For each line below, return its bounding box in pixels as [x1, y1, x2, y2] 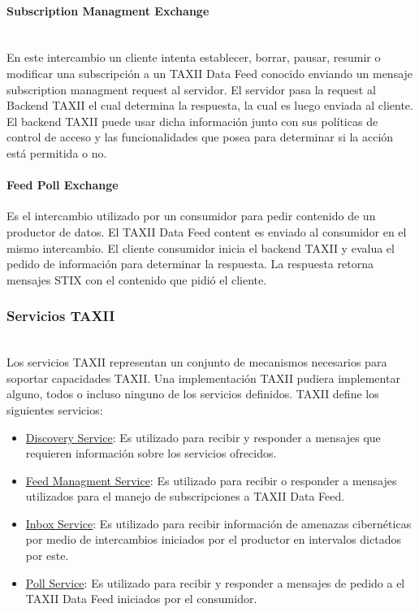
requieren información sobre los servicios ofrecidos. [25, 445, 277, 462]
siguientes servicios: [6, 401, 103, 418]
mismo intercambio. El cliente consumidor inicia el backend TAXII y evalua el [6, 239, 395, 256]
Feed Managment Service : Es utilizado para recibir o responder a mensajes [25, 471, 397, 488]
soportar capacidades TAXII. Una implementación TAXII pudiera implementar [6, 369, 400, 386]
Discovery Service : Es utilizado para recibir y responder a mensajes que [25, 428, 381, 445]
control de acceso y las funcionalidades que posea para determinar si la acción [6, 128, 394, 145]
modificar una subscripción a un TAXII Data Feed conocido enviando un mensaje [6, 64, 413, 81]
